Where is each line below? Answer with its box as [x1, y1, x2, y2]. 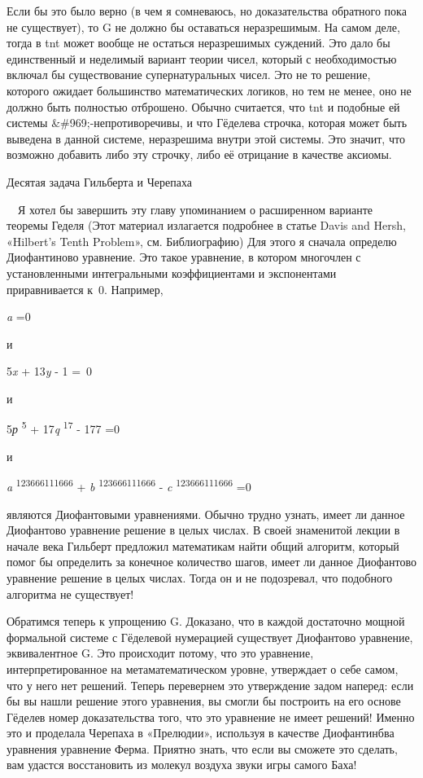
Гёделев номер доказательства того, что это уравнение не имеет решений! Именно [7, 708, 415, 725]
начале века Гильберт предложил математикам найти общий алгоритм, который [7, 537, 399, 554]
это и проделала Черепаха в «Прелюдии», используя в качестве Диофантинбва [7, 724, 395, 741]
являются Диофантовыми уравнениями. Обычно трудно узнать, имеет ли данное [7, 505, 405, 522]
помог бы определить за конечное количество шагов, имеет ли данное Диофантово [7, 553, 417, 570]
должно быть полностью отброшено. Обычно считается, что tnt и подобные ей [7, 98, 400, 115]
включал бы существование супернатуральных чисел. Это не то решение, [7, 66, 371, 83]
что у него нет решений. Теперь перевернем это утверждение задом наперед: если [7, 676, 414, 693]
